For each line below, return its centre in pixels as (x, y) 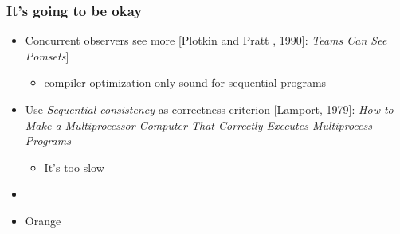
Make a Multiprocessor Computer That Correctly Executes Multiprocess (198, 125)
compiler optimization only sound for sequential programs (185, 82)
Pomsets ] (47, 55)
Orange (43, 220)
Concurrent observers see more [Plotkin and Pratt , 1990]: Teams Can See (206, 40)
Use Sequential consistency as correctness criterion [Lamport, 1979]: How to (209, 109)
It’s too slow (74, 167)
